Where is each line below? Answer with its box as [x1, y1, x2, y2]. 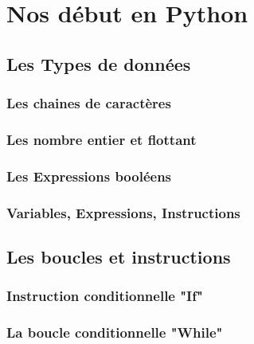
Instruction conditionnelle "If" [6, 286, 203, 306]
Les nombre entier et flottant [6, 129, 197, 149]
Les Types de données [6, 51, 191, 76]
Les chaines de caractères [6, 93, 171, 113]
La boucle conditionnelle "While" [6, 322, 223, 342]
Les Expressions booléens [6, 166, 172, 186]
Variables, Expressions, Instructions [6, 202, 240, 222]
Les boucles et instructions [6, 244, 231, 268]
